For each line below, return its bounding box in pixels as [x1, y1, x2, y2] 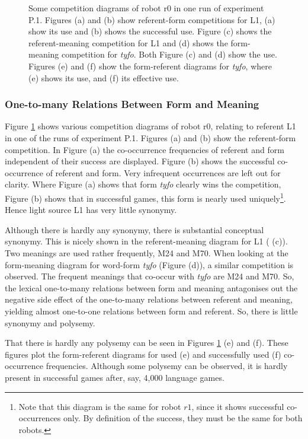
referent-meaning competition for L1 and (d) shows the [28, 36, 228, 49]
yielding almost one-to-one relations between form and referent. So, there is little [5, 304, 298, 317]
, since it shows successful [191, 400, 284, 412]
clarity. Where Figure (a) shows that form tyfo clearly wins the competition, [5, 178, 281, 190]
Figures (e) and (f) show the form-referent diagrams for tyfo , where [28, 59, 272, 72]
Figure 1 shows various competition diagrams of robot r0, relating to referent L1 [5, 120, 296, 132]
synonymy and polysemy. [5, 316, 95, 329]
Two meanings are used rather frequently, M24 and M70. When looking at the [5, 246, 288, 259]
